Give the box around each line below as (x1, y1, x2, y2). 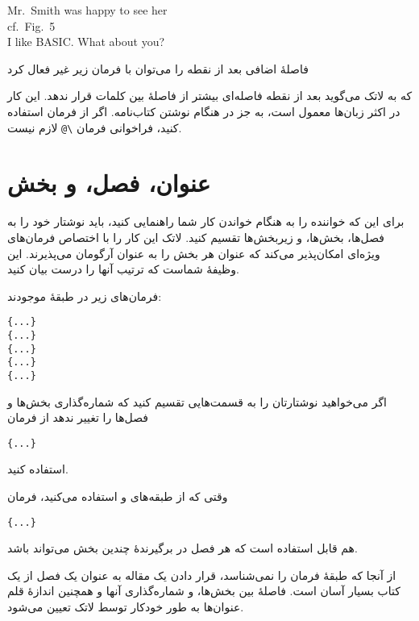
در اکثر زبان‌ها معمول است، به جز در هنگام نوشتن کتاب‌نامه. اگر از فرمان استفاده (7, 102, 400, 119)
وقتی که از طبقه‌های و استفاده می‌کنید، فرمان (7, 488, 228, 505)
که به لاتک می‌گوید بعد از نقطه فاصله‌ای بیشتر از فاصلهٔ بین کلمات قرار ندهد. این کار (7, 87, 413, 104)
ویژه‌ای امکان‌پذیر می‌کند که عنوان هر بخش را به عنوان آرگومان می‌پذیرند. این (7, 244, 380, 261)
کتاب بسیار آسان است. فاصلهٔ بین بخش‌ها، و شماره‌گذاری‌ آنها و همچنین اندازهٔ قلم (7, 582, 400, 599)
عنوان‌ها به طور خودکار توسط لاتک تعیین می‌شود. (7, 598, 244, 615)
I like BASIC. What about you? (7, 33, 165, 50)
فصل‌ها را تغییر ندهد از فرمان (7, 409, 148, 426)
